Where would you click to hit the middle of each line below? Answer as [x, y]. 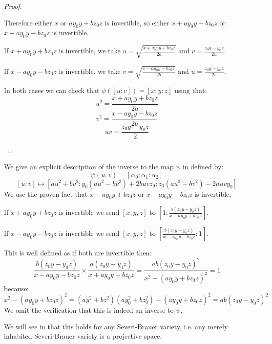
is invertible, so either [137, 22]
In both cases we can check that [52, 90]
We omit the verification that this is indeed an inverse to [89, 310]
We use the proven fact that [46, 194]
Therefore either [28, 22]
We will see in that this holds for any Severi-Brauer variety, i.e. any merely [116, 326]
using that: [191, 90]
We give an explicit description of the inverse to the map [89, 166]
